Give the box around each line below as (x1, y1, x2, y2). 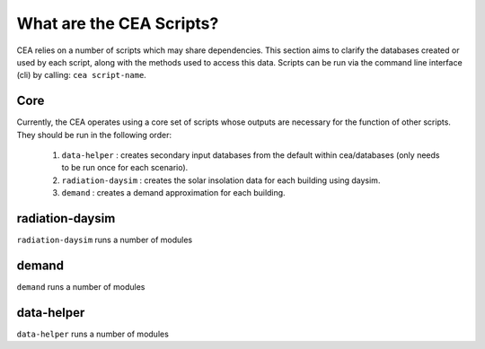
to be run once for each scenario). (61, 162, 189, 173)
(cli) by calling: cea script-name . (16, 70, 147, 81)
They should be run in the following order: (16, 129, 172, 140)
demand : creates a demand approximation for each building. (61, 188, 287, 198)
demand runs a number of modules (16, 282, 145, 292)
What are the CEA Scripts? (16, 13, 219, 33)
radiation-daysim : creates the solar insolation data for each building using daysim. (61, 175, 381, 186)
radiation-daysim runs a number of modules (16, 234, 193, 246)
